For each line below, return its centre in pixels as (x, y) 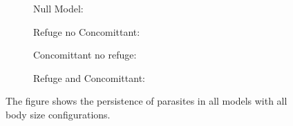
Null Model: (58, 8)
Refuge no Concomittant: (87, 31)
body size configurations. (58, 114)
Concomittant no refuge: (85, 55)
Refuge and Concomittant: (89, 77)
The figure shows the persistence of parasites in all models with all (146, 101)
